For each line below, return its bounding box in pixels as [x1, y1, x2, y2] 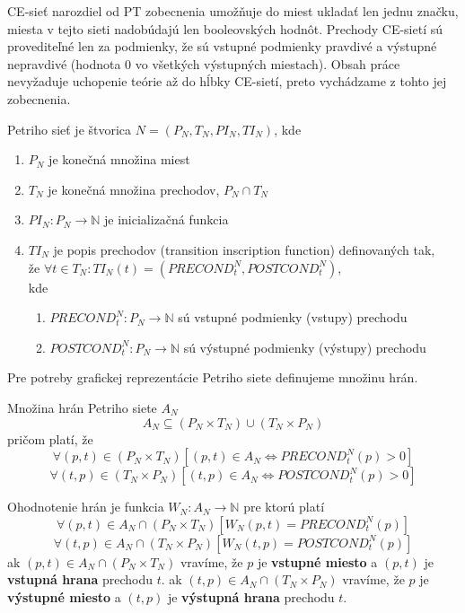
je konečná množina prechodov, [48, 180, 220, 198]
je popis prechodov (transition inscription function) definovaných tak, [53, 240, 435, 258]
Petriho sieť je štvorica [7, 119, 132, 138]
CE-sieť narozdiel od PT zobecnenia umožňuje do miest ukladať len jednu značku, [7, 2, 459, 20]
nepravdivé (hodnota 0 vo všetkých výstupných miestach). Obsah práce [7, 54, 400, 73]
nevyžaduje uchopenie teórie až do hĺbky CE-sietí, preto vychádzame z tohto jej [7, 72, 447, 91]
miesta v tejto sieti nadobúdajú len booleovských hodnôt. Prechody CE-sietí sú [7, 19, 443, 38]
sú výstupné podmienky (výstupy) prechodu [183, 337, 426, 356]
